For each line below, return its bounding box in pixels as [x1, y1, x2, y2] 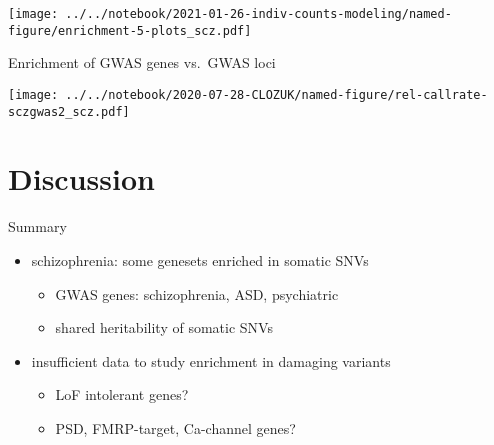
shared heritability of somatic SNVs [55, 317, 273, 338]
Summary [8, 216, 67, 237]
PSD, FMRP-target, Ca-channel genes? [55, 417, 296, 438]
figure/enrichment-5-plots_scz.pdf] [8, 23, 252, 38]
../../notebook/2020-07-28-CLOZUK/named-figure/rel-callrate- [65, 87, 488, 102]
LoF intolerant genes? [55, 384, 189, 405]
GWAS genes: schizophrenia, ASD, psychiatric [55, 283, 339, 304]
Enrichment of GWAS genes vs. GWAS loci [8, 52, 276, 73]
